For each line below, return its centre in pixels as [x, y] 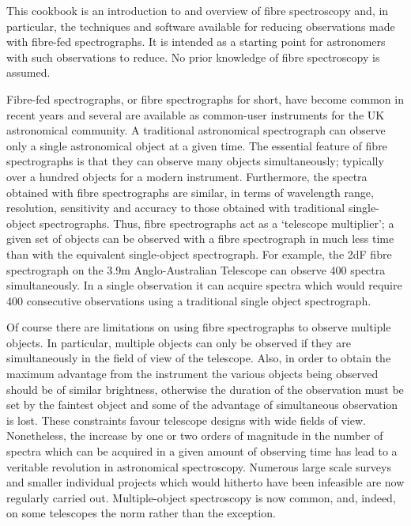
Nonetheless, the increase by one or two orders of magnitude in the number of [195, 435]
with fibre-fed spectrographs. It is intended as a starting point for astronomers [196, 42]
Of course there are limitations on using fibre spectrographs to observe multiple [199, 327]
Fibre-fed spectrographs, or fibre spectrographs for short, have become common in [205, 98]
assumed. [28, 72]
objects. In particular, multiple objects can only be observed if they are [179, 342]
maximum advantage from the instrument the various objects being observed [192, 374]
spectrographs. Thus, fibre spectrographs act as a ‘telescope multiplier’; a [217, 223]
